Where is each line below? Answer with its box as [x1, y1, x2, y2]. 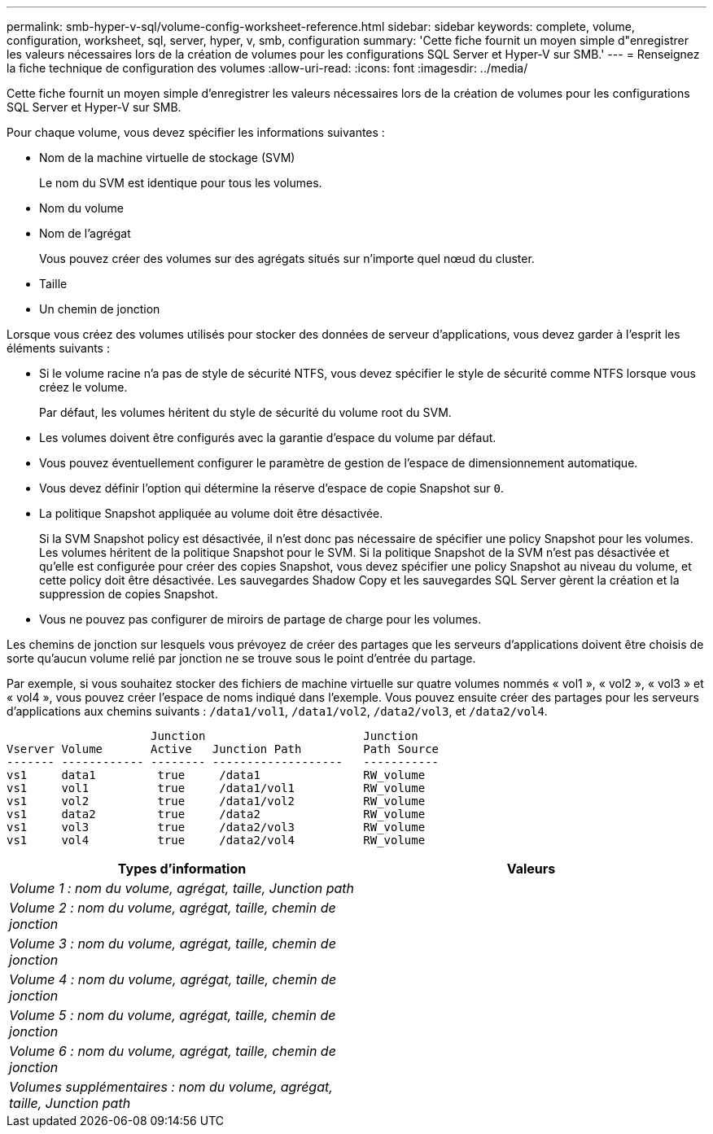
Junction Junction [151, 729, 418, 742]
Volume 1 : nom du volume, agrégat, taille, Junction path [9, 880, 355, 896]
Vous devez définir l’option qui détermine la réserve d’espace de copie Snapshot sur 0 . [39, 481, 504, 495]
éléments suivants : [7, 341, 110, 355]
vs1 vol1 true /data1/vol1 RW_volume [7, 782, 426, 795]
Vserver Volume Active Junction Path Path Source [7, 742, 440, 755]
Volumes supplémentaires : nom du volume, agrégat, [9, 1079, 333, 1095]
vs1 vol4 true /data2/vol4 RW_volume [7, 834, 426, 847]
